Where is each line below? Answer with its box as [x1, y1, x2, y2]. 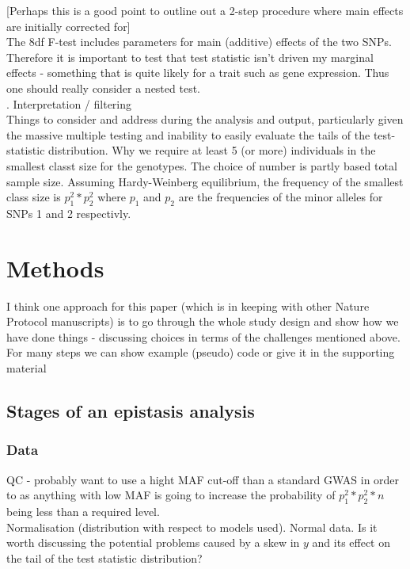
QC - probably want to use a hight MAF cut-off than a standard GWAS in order [6, 471, 400, 487]
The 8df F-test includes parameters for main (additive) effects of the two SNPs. [6, 33, 392, 50]
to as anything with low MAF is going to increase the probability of [6, 487, 336, 503]
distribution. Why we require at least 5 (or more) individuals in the [48, 142, 376, 158]
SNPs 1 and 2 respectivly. [6, 204, 131, 221]
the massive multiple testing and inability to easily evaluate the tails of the [6, 126, 370, 143]
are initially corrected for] [6, 17, 131, 34]
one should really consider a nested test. [6, 79, 200, 96]
